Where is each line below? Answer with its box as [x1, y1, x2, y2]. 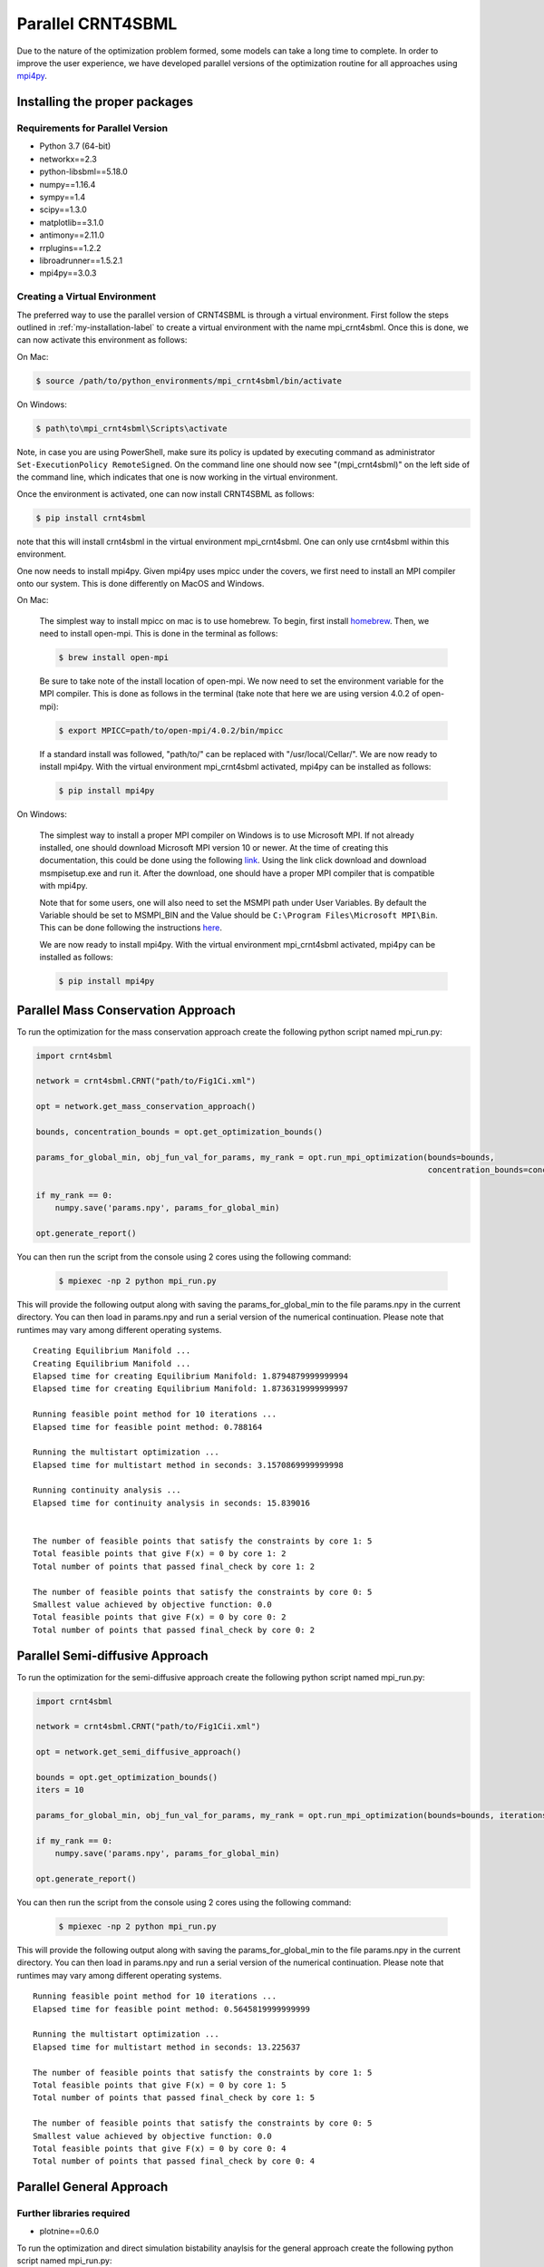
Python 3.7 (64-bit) [39, 141, 112, 151]
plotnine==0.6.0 [39, 2226, 100, 2237]
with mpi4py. [39, 881, 88, 891]
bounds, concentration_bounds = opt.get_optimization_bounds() [35, 1126, 324, 1137]
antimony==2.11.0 [39, 229, 104, 240]
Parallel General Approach [16, 2179, 169, 2194]
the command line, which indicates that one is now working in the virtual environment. [16, 472, 338, 482]
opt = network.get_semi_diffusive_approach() [35, 1746, 242, 1757]
